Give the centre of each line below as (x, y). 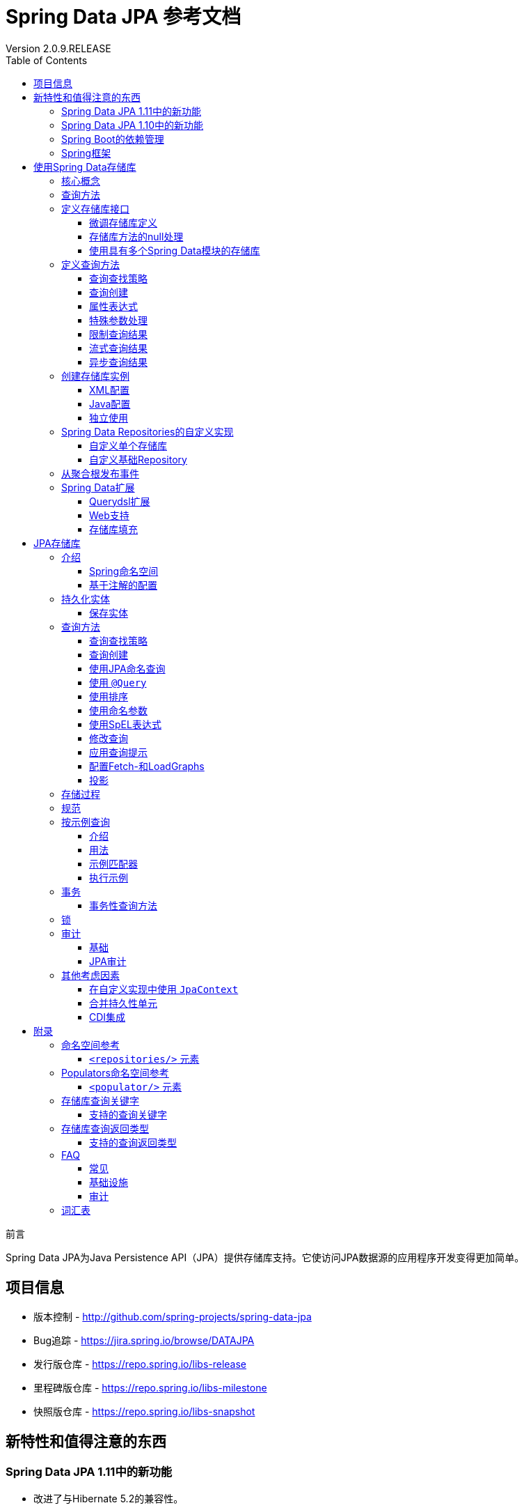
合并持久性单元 (123, 1003)
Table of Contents (47, 60)
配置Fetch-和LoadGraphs (147, 766)
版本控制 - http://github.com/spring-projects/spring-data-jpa (173, 1316)
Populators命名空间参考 (115, 1072)
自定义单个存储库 (128, 445)
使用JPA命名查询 (127, 668)
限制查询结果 (118, 334)
